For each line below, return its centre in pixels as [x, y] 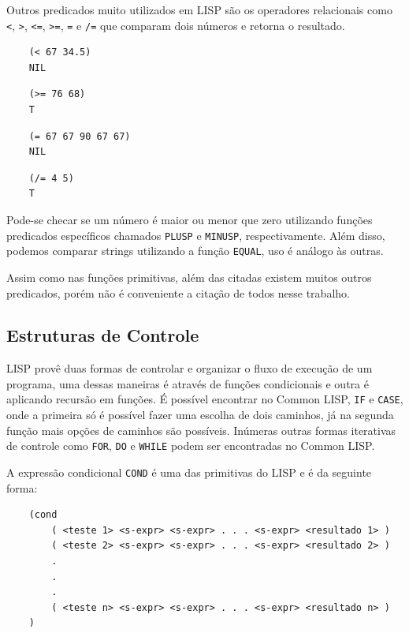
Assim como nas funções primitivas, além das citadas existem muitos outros [189, 277]
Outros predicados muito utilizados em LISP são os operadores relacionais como [199, 9]
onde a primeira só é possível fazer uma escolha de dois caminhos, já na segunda [200, 415]
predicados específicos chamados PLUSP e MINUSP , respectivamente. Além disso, [196, 235]
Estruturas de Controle [103, 335]
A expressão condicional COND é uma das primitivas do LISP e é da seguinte [189, 472]
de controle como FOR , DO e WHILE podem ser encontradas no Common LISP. [191, 446]
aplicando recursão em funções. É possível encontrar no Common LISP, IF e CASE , [205, 399]
